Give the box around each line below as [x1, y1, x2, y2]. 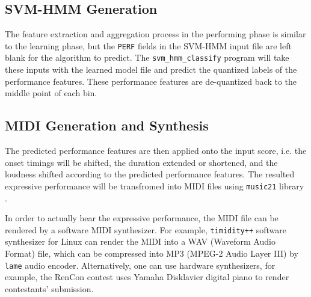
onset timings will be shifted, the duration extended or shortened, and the [5, 156, 278, 168]
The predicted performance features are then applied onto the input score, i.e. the [5, 144, 307, 157]
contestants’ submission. [5, 282, 94, 295]
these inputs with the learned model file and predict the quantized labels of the [5, 63, 297, 76]
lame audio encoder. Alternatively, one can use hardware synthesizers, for [5, 259, 276, 271]
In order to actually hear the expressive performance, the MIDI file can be [5, 212, 279, 224]
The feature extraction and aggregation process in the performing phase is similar [5, 28, 306, 40]
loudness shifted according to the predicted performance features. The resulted [5, 168, 295, 180]
